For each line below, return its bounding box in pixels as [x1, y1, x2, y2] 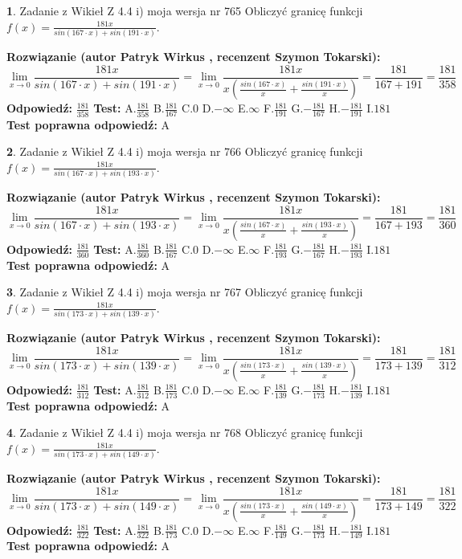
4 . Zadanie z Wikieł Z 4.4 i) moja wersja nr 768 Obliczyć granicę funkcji [6, 424, 363, 441]
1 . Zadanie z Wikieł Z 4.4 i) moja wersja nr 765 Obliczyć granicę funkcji [6, 2, 363, 18]
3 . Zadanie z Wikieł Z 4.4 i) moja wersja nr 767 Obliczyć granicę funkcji [6, 284, 363, 300]
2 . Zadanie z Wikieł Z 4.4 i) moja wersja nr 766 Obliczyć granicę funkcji [6, 143, 363, 160]
